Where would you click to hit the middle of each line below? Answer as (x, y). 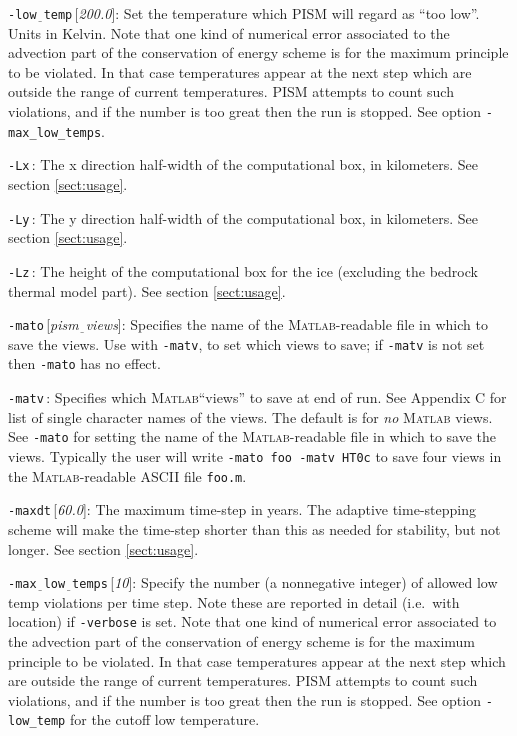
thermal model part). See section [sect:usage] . (147, 290)
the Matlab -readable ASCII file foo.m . (127, 475)
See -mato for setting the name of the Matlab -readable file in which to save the (252, 436)
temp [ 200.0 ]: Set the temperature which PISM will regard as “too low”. (261, 13)
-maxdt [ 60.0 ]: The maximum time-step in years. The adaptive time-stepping (242, 509)
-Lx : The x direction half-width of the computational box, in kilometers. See (243, 164)
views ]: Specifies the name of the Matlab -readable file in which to (286, 324)
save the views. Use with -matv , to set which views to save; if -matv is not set (246, 343)
